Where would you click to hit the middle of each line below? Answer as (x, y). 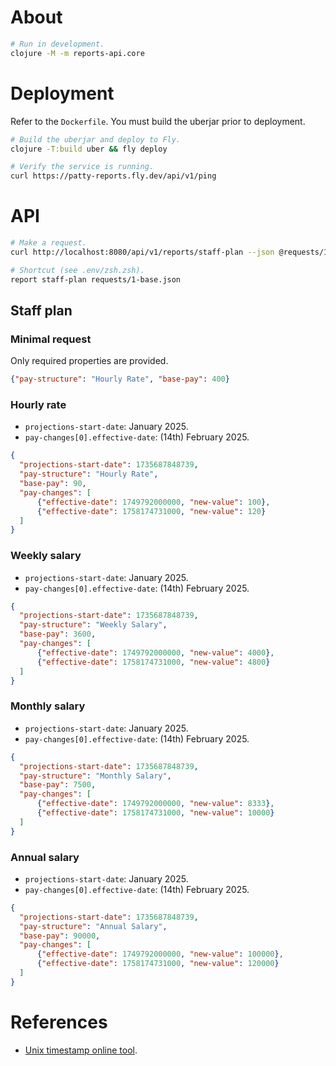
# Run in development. (57, 44)
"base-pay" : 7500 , (58, 785)
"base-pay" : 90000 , (60, 936)
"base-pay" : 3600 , (58, 634)
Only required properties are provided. (89, 361)
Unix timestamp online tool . (81, 1050)
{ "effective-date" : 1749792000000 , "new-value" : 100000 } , (160, 954)
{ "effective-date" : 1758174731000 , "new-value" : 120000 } (158, 964)
